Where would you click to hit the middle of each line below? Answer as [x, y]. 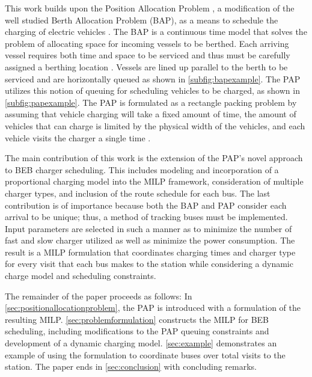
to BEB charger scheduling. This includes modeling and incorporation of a [142, 169]
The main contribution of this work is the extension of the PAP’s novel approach [154, 158]
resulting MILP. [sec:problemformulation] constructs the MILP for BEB [137, 319]
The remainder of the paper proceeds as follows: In [99, 296]
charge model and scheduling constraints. [81, 276]
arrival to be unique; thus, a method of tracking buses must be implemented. [146, 217]
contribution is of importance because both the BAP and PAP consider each [146, 205]
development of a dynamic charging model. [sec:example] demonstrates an [141, 343]
